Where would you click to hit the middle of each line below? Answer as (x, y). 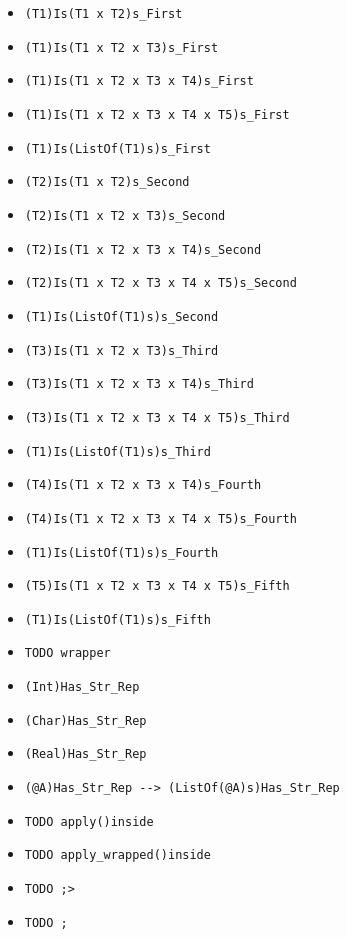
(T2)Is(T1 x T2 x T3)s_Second (125, 215)
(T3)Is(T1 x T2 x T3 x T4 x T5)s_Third (157, 417)
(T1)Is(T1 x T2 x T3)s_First (121, 47)
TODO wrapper (67, 653)
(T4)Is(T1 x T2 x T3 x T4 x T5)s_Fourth (160, 518)
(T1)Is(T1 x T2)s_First (103, 14)
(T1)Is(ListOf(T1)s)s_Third (117, 451)
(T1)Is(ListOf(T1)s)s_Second (121, 316)
